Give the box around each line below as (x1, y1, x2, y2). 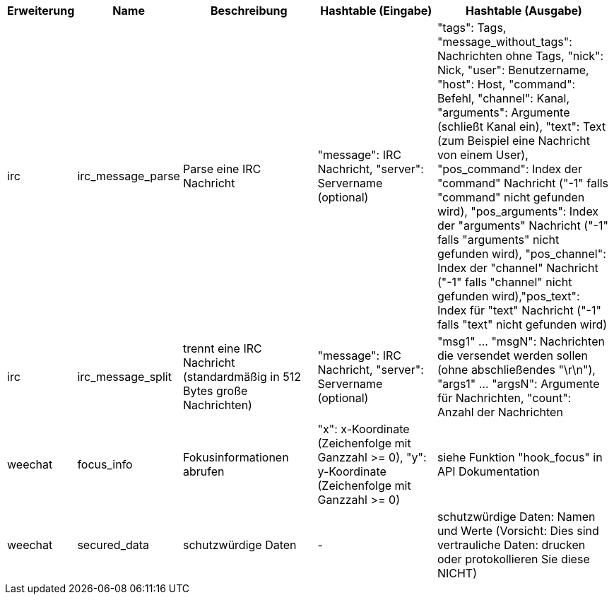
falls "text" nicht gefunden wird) (437, 317, 608, 331)
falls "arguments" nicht (437, 233, 560, 247)
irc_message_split (77, 370, 172, 384)
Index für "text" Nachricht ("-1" (437, 303, 601, 317)
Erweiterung (7, 4, 75, 18)
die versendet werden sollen (437, 348, 589, 363)
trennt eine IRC (182, 341, 262, 355)
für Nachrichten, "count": (437, 391, 572, 405)
